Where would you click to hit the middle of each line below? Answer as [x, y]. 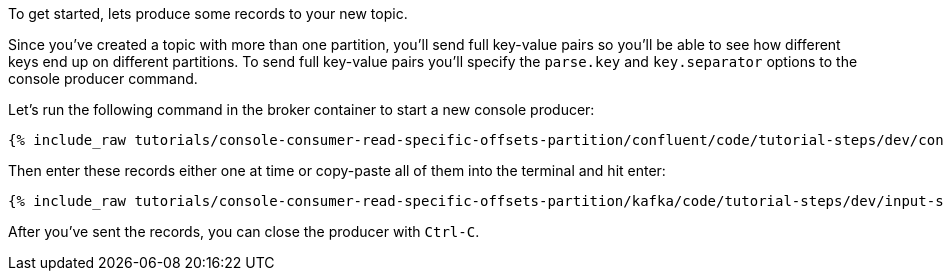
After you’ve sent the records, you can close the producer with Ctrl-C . [244, 231]
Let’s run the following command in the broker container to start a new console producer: [301, 109]
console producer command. [103, 78]
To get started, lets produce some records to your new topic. [208, 13]
